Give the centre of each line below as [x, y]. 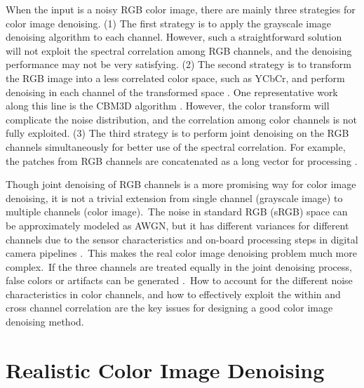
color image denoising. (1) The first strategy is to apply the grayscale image [169, 23]
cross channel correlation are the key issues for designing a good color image [169, 308]
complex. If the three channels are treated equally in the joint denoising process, [179, 266]
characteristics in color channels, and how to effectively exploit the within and [173, 294]
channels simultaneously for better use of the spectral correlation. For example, [176, 146]
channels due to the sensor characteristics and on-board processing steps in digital [182, 239]
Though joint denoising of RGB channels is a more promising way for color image [181, 184]
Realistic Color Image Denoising [165, 369]
